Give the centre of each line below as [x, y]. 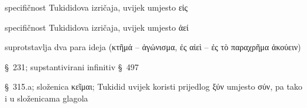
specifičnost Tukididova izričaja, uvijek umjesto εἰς [96, 7]
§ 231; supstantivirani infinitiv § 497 [72, 66]
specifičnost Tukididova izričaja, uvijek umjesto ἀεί [97, 27]
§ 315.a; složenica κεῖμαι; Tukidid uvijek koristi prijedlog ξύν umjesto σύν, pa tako [154, 86]
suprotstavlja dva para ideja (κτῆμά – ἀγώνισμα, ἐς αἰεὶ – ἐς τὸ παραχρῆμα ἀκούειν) [153, 47]
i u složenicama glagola [46, 98]
